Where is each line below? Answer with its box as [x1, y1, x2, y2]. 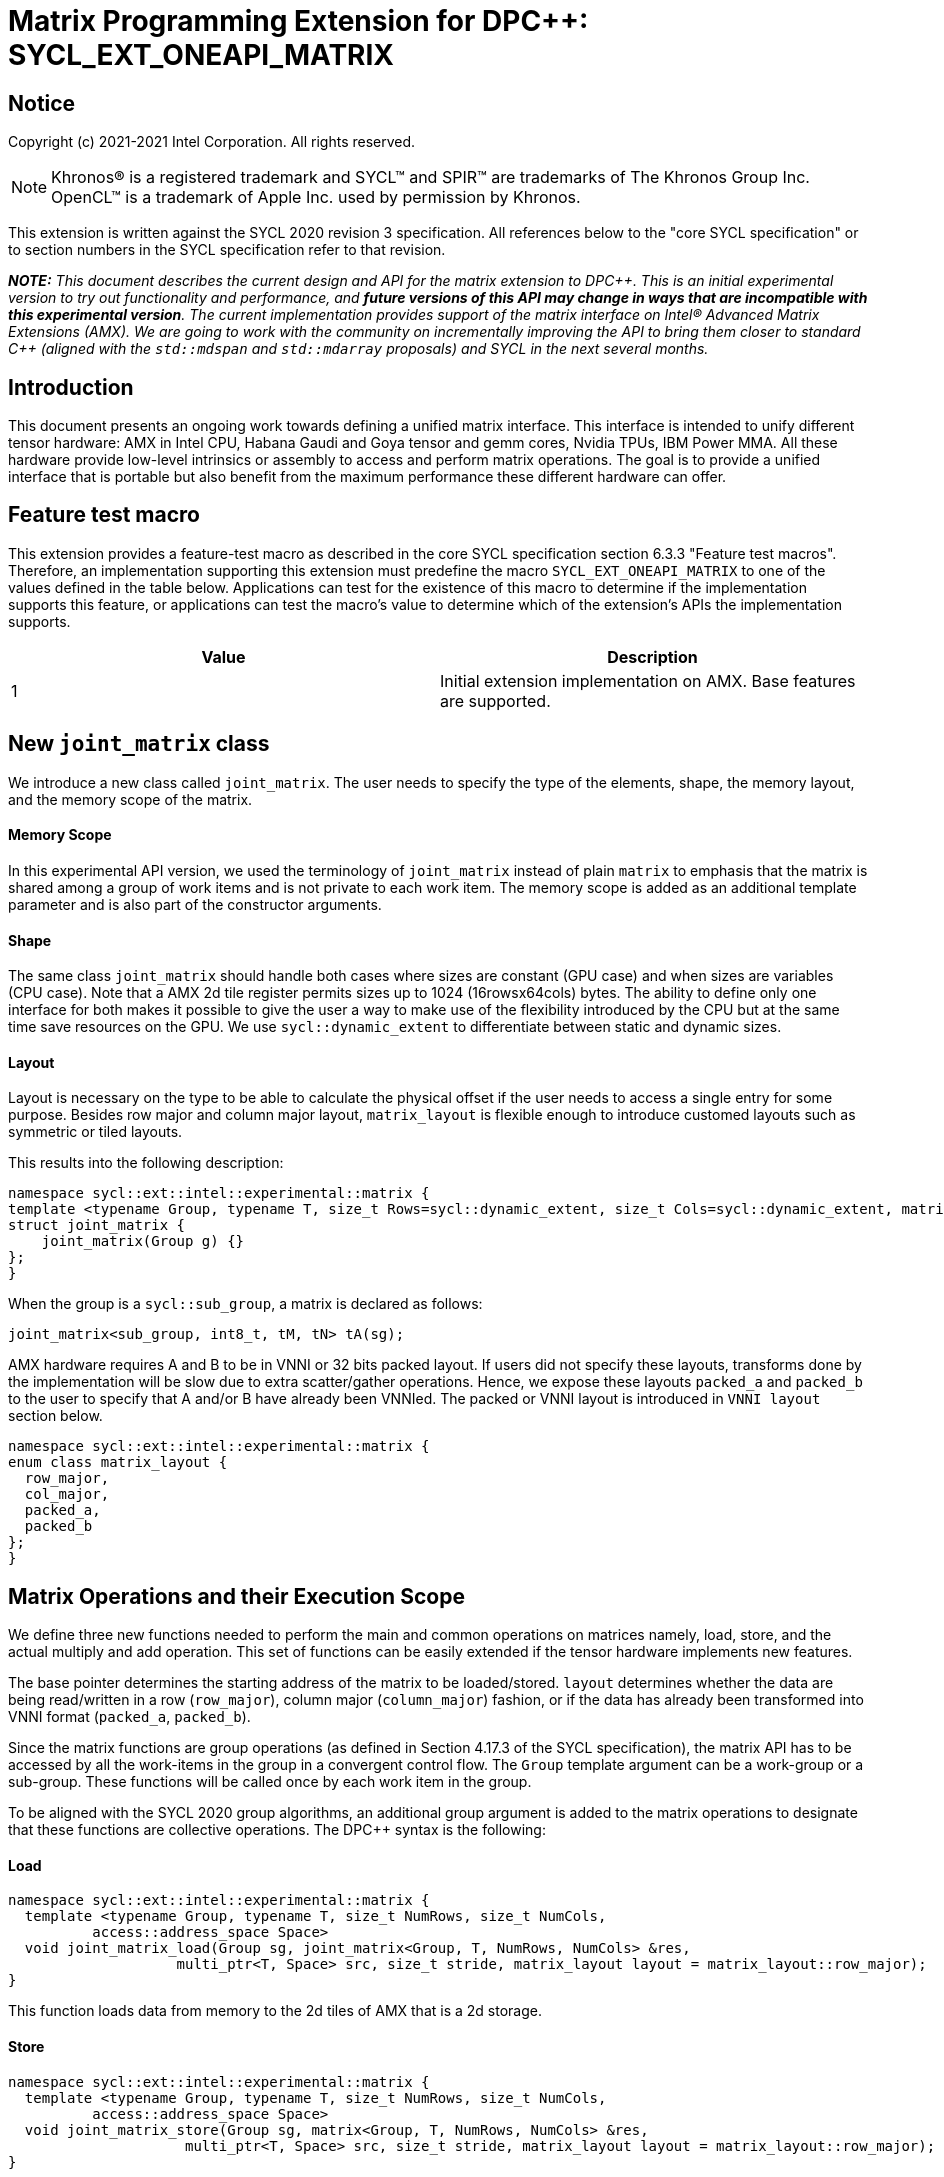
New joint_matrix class [8, 731, 270, 757]
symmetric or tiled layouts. [8, 1123, 183, 1141]
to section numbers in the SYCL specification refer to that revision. [8, 241, 446, 259]
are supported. [440, 690, 551, 711]
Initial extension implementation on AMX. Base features [440, 670, 856, 691]
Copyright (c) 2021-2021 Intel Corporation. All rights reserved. [8, 133, 416, 151]
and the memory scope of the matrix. [8, 790, 253, 808]
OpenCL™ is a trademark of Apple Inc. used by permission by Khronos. [51, 187, 581, 208]
